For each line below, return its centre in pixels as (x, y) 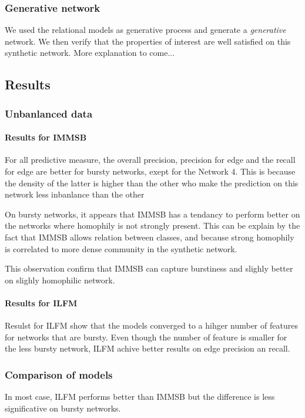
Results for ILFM (41, 302)
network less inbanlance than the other (75, 194)
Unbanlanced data (49, 113)
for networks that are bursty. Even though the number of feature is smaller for (146, 337)
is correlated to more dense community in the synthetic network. (121, 248)
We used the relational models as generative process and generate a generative (145, 30)
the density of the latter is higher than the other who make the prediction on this (152, 183)
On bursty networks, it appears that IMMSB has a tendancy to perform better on (152, 214)
